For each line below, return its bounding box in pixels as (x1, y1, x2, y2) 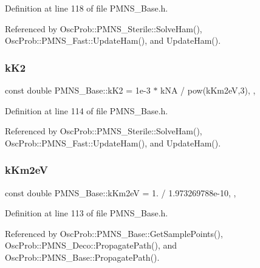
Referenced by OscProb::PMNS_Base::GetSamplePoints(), (5, 227, 223, 239)
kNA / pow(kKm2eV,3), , (160, 84, 256, 96)
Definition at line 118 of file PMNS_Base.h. (5, 2, 168, 14)
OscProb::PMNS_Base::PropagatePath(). (5, 250, 160, 263)
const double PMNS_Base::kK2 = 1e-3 (5, 84, 151, 96)
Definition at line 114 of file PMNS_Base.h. (5, 104, 168, 117)
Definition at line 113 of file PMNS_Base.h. (5, 207, 168, 219)
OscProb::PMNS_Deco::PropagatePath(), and (5, 239, 177, 252)
